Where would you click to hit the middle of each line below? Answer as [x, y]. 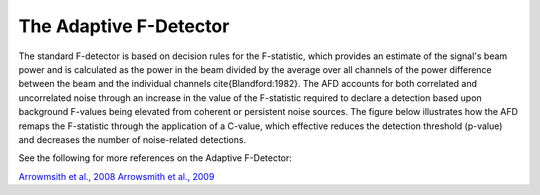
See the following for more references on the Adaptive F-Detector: [155, 158]
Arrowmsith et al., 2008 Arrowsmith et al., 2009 [116, 176]
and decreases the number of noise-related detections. [132, 139]
